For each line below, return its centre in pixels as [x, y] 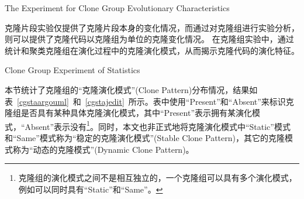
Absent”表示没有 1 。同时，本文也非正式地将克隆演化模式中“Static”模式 [158, 125]
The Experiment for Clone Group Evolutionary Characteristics [117, 8]
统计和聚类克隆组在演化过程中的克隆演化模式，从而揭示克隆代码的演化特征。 [152, 50]
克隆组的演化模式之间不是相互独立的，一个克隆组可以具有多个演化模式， [158, 178]
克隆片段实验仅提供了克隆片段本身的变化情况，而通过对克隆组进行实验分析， [152, 27]
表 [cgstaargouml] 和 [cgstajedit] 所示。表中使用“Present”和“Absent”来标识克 [149, 101]
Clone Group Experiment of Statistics [72, 70]
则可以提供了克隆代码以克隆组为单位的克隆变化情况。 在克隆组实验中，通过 [149, 39]
